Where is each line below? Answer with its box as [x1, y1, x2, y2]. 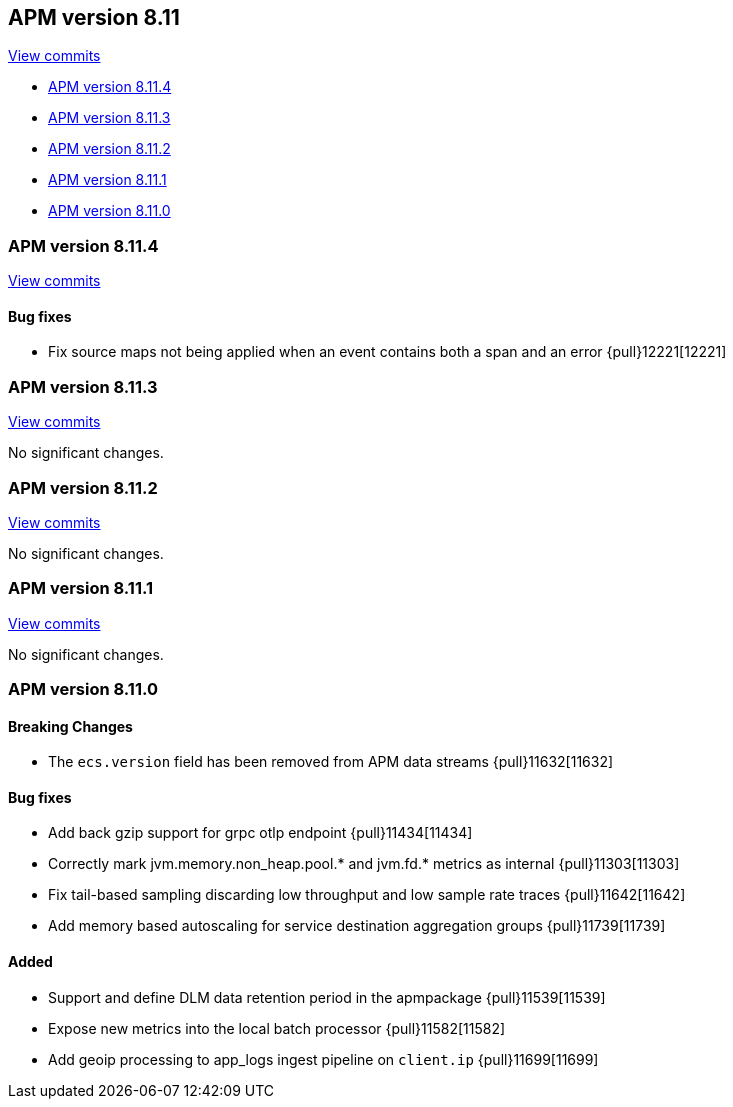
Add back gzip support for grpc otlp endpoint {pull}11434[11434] [48, 824, 473, 842]
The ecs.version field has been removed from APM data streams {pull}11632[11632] [48, 753, 614, 771]
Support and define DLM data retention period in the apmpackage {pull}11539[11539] [48, 988, 606, 1006]
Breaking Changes [8, 717, 133, 735]
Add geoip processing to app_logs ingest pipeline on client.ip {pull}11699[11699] [48, 1050, 599, 1068]
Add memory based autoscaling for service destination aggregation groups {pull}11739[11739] [48, 917, 666, 935]
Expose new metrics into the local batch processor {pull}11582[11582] [48, 1019, 506, 1037]
